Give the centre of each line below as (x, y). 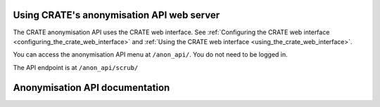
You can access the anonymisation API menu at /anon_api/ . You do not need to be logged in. (150, 55)
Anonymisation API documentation (91, 87)
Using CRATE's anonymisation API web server (116, 15)
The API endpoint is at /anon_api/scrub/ (76, 67)
